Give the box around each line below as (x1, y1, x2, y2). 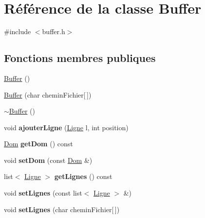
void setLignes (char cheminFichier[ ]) (4, 204, 120, 214)
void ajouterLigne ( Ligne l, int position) (4, 122, 129, 132)
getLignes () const (54, 171, 112, 181)
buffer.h (42, 26, 65, 37)
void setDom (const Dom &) (4, 155, 93, 165)
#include (4, 26, 31, 37)
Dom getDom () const (4, 139, 73, 149)
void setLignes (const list (4, 188, 82, 198)
